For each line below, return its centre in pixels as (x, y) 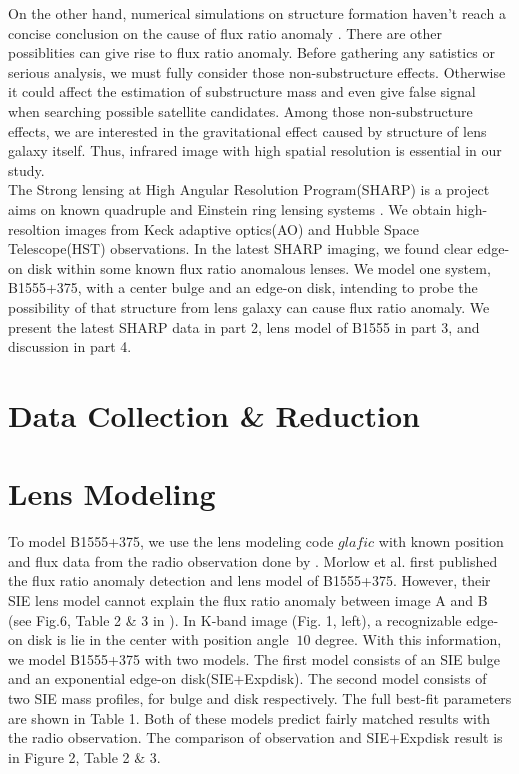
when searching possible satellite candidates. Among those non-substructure (240, 110)
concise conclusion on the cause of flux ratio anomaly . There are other (225, 32)
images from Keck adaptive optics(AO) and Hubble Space (241, 228)
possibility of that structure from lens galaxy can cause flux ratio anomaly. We (249, 306)
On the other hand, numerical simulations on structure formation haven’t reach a (257, 13)
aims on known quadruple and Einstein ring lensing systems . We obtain (230, 208)
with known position (441, 541)
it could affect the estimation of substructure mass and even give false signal (242, 91)
